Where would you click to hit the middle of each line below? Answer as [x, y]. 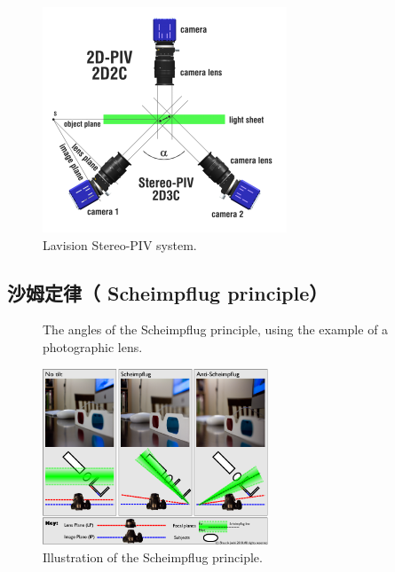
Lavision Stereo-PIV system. [120, 244]
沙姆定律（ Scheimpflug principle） [168, 292]
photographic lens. [93, 346]
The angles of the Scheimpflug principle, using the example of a [216, 329]
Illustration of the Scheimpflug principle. [153, 556]
